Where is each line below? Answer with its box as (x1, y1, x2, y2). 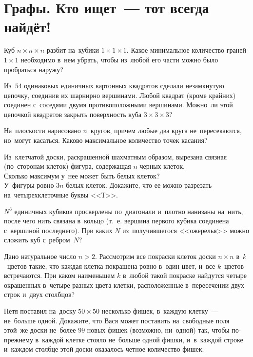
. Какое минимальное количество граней (126, 45, 246, 55)
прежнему (4, 334, 33, 344)
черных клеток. (139, 161, 185, 171)
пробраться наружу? (4, 64, 63, 74)
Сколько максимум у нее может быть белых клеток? (4, 170, 160, 180)
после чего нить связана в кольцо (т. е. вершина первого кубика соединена (4, 216, 229, 226)
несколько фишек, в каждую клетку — (101, 305, 218, 316)
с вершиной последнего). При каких (4, 225, 113, 235)
